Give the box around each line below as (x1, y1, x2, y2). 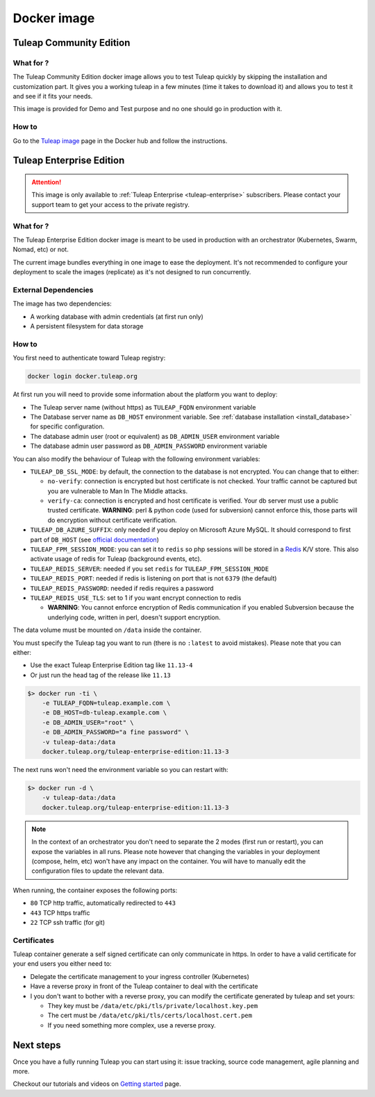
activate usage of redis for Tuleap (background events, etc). (30, 555, 202, 563)
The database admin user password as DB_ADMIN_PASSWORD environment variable (30, 442, 267, 451)
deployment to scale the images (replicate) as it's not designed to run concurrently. (12, 268, 251, 276)
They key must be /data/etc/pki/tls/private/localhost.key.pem (47, 1001, 258, 1010)
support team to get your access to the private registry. (31, 200, 190, 208)
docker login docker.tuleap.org (27, 372, 138, 380)
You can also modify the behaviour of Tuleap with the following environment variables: (12, 455, 260, 463)
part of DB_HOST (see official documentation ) (30, 535, 160, 544)
